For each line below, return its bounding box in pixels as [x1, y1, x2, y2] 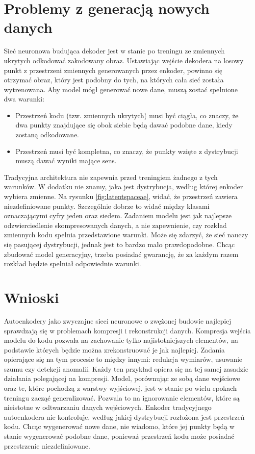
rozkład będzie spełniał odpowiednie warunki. [4, 258, 141, 269]
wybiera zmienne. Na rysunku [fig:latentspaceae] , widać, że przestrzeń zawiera [4, 191, 238, 202]
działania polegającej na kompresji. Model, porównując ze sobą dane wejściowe [4, 373, 240, 383]
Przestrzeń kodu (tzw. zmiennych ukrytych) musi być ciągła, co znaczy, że [15, 110, 239, 120]
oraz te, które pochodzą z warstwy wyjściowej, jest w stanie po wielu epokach [4, 383, 237, 393]
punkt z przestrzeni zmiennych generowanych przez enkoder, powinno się [4, 65, 223, 75]
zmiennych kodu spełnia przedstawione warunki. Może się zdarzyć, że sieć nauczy [4, 229, 248, 240]
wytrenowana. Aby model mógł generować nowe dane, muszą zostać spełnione [4, 84, 238, 94]
